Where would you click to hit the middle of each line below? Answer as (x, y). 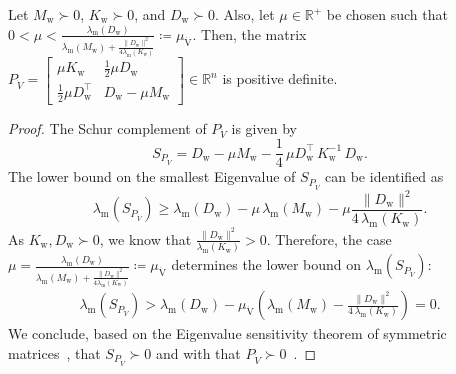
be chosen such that (387, 14)
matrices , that (54, 352)
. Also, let (245, 14)
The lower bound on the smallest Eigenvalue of (152, 176)
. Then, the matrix (249, 33)
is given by (264, 127)
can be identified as (384, 176)
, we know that (145, 238)
